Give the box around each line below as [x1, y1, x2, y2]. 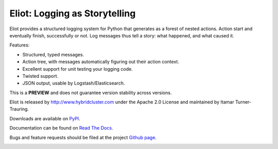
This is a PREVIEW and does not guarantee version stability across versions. [9, 90, 172, 96]
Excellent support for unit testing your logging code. [22, 66, 133, 72]
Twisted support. [22, 73, 59, 79]
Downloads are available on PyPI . [9, 115, 80, 121]
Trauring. [9, 106, 29, 112]
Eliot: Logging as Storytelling [9, 8, 136, 19]
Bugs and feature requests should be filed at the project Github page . [9, 134, 157, 140]
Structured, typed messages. [22, 51, 84, 57]
